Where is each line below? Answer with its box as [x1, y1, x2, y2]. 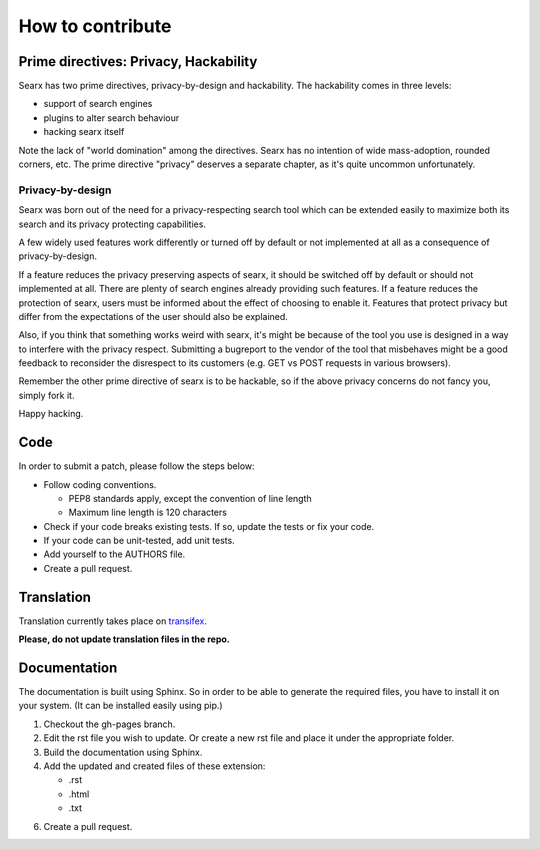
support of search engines [43, 98, 153, 110]
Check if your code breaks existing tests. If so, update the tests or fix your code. [43, 520, 375, 532]
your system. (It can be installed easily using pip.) [18, 700, 224, 712]
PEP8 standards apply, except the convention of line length [68, 492, 312, 504]
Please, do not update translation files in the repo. [18, 633, 230, 645]
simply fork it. [18, 389, 75, 401]
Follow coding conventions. [43, 478, 157, 490]
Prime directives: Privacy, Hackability [18, 53, 258, 70]
